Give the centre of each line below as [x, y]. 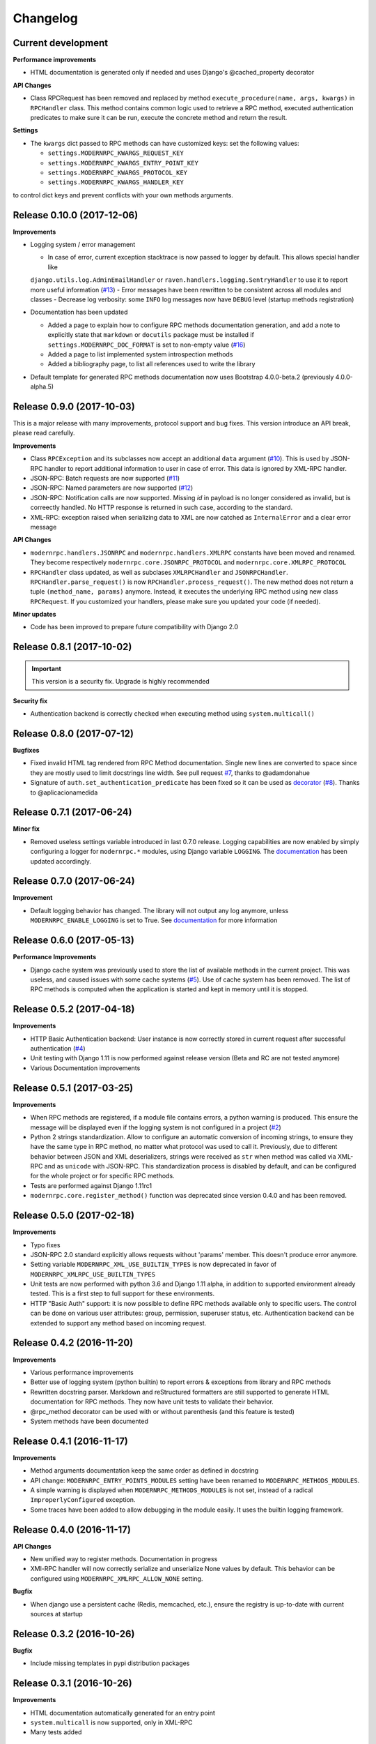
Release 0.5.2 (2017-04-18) [74, 1009]
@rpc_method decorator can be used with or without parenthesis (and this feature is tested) [163, 1411]
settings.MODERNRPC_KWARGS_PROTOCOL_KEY [118, 172]
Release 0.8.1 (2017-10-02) [72, 647]
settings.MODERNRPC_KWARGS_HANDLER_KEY [116, 182]
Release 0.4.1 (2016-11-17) [71, 1441]
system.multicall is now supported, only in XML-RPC [111, 1722]
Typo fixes [45, 1245]
